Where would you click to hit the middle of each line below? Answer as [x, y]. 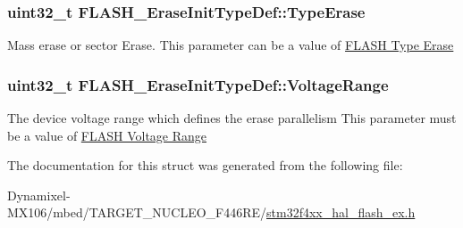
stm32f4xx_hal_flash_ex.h [341, 212]
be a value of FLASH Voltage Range [107, 135]
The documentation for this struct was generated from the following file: [205, 165]
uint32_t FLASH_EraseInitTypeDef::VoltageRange [198, 84]
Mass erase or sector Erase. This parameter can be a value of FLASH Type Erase [231, 45]
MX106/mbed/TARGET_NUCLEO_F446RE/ [137, 212]
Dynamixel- [39, 195]
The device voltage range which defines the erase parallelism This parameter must [232, 118]
